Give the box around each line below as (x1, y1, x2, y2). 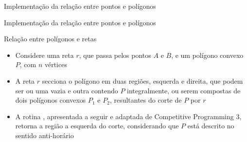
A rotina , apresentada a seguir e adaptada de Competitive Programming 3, (15, 111, 242, 121)
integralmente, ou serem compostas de (127, 85, 241, 95)
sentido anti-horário (15, 130, 74, 140)
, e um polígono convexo (171, 50, 244, 60)
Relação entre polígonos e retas (4, 34, 97, 44)
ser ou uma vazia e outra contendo (15, 85, 118, 95)
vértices (44, 59, 67, 70)
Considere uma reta (15, 50, 74, 60)
